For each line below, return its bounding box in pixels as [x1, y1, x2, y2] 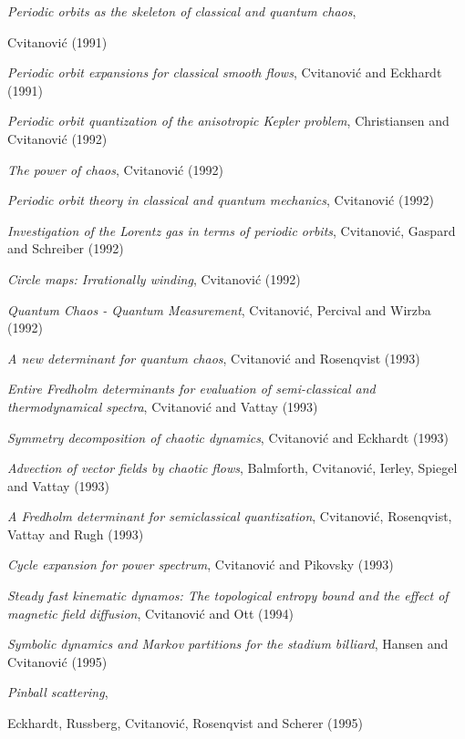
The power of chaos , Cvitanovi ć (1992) [7, 159, 223, 179]
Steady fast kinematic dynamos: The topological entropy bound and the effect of [7, 586, 449, 605]
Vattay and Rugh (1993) [7, 524, 144, 543]
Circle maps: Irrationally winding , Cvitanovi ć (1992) [7, 269, 301, 288]
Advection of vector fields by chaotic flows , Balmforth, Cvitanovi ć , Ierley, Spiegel [7, 458, 458, 477]
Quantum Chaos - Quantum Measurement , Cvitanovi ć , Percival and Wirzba [7, 300, 431, 319]
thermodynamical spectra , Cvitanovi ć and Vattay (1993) [7, 396, 318, 416]
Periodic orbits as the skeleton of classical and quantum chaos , [7, 2, 356, 20]
